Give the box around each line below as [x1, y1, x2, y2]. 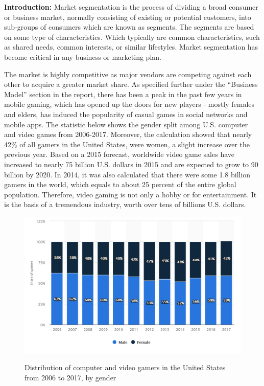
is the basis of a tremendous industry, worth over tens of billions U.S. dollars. [4, 199, 246, 210]
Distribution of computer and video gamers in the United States [25, 362, 226, 373]
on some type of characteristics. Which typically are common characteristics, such [4, 31, 260, 42]
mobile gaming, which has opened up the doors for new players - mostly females [4, 99, 255, 109]
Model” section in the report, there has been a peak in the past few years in [4, 88, 242, 99]
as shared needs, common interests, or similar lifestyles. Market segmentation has [4, 41, 258, 52]
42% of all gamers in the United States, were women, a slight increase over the [4, 139, 250, 149]
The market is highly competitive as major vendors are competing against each [4, 69, 252, 79]
